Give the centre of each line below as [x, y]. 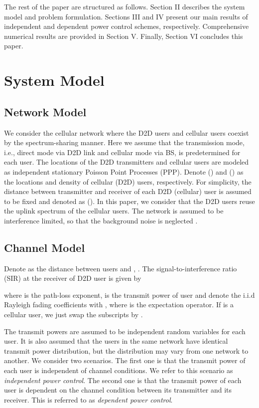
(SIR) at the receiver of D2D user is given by [73, 278]
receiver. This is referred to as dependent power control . [88, 399]
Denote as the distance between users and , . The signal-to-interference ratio [121, 268]
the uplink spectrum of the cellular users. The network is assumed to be [114, 211]
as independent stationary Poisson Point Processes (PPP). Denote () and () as [124, 171]
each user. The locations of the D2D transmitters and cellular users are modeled [127, 162]
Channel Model [45, 247]
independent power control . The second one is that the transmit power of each [123, 380]
